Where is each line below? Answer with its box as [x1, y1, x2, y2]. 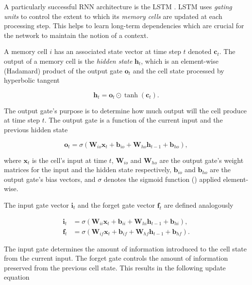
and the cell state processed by [133, 65, 224, 75]
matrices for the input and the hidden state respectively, [4, 164, 171, 175]
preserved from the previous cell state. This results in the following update [4, 262, 226, 272]
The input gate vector [4, 199, 69, 210]
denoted [188, 46, 212, 56]
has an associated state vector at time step [54, 46, 181, 56]
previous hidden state [4, 124, 68, 134]
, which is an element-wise [141, 55, 218, 66]
